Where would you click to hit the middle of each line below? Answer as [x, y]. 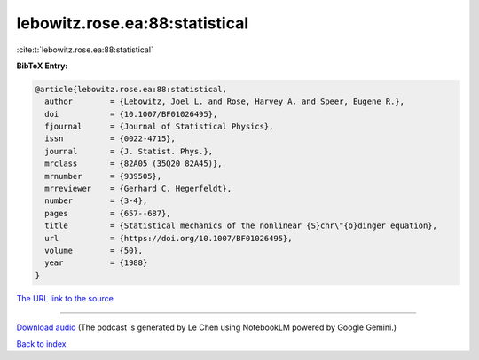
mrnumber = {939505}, [103, 176]
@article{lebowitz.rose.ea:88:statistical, [131, 89]
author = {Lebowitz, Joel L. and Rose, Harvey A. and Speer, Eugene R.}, [225, 102]
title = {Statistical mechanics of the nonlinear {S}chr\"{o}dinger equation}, [241, 226]
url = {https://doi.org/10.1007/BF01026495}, [169, 238]
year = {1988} [96, 263]
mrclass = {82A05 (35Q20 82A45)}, [133, 164]
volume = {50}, [94, 250]
